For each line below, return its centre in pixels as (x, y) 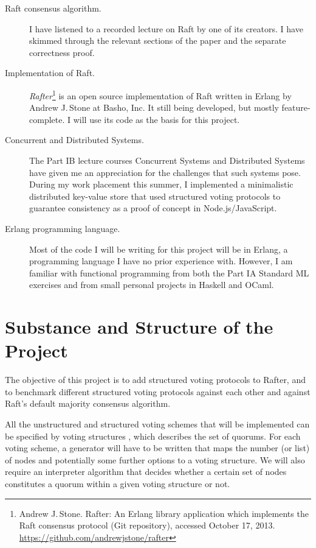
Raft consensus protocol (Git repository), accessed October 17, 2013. (147, 525)
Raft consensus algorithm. (53, 8)
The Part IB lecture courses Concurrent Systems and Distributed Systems (167, 160)
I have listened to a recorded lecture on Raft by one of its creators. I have (166, 28)
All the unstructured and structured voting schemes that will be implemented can (157, 424)
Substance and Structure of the (139, 327)
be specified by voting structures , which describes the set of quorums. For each (153, 436)
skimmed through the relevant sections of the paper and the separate (158, 40)
